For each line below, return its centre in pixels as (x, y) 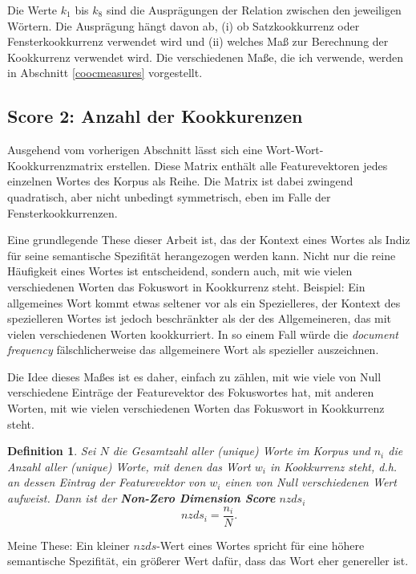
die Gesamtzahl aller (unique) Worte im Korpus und (241, 451)
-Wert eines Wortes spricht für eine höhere (261, 545)
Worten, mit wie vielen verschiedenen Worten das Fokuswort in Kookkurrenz (196, 408)
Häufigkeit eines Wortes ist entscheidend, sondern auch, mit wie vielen (180, 271)
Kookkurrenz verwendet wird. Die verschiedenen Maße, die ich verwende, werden (206, 57)
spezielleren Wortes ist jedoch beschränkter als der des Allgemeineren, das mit (200, 318)
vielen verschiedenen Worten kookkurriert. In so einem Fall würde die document (203, 334)
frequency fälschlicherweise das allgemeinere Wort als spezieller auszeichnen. (193, 350)
